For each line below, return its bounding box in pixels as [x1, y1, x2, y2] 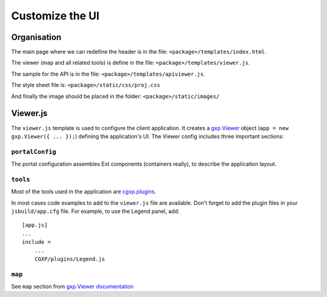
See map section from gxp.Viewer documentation [11, 283, 134, 290]
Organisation [11, 32, 62, 42]
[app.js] [22, 221, 48, 229]
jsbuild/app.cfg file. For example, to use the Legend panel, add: [11, 207, 180, 215]
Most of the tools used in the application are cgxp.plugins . [11, 188, 157, 195]
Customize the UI [11, 9, 100, 22]
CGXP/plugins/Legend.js [34, 255, 105, 263]
